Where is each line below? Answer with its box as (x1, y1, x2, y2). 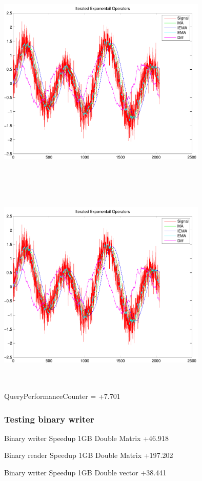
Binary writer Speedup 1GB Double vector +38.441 (4, 467, 167, 478)
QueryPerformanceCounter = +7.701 (4, 391, 120, 402)
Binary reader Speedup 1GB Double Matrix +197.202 (4, 450, 173, 460)
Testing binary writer (4, 412, 94, 425)
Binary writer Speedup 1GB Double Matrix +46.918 (4, 432, 169, 443)
